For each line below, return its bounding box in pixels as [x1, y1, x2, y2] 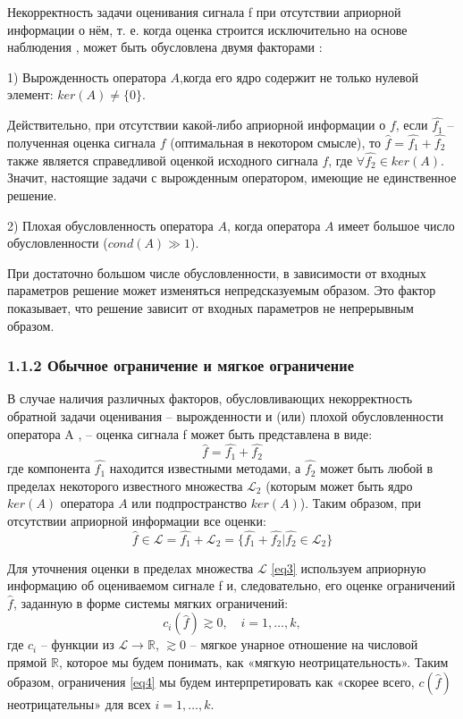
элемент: [7, 85, 54, 104]
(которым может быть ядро [265, 476, 413, 495]
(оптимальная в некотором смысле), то [170, 133, 381, 151]
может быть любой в [320, 459, 434, 478]
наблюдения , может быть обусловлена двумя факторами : [7, 38, 323, 56]
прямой [7, 653, 47, 672]
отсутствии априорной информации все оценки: [7, 511, 266, 529]
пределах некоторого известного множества [7, 476, 243, 495]
